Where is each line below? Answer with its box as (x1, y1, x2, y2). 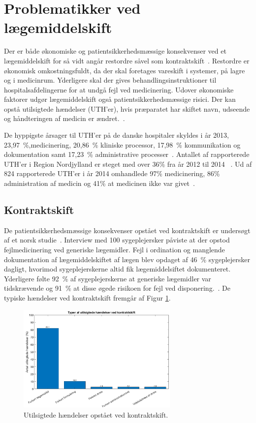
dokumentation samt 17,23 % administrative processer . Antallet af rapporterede (4, 149, 250, 159)
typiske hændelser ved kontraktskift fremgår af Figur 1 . (4, 292, 171, 302)
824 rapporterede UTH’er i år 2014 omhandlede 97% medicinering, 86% (4, 168, 220, 179)
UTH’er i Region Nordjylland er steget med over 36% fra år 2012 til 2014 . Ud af (4, 158, 252, 169)
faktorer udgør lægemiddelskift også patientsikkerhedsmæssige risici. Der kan (4, 94, 236, 104)
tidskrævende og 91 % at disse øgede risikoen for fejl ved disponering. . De (4, 283, 231, 293)
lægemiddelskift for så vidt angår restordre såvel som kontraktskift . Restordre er (4, 55, 250, 65)
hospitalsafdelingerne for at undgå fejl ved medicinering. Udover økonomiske (4, 84, 234, 94)
